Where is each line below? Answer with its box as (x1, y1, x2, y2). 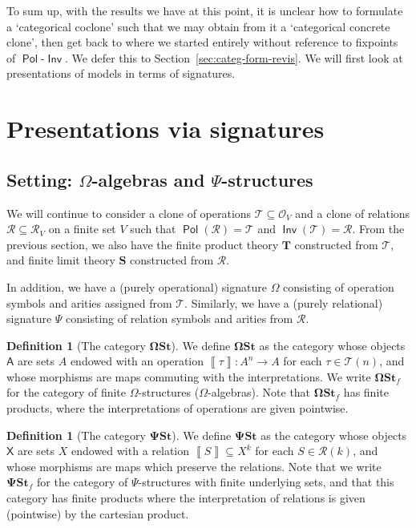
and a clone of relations (295, 204, 410, 221)
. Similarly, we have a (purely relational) (184, 294, 383, 311)
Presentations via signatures (6, 112, 325, 145)
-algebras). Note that (208, 384, 311, 401)
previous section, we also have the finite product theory (6, 236, 279, 252)
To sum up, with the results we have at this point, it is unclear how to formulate (6, 2, 403, 18)
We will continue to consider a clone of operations (6, 204, 252, 221)
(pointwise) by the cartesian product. (6, 505, 189, 522)
